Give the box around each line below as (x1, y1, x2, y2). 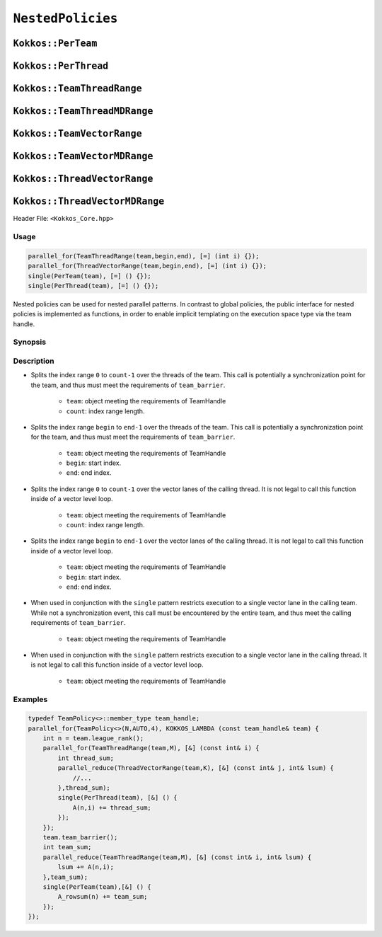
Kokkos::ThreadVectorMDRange (13, 195, 165, 207)
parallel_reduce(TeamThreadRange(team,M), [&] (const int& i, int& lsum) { (42, 853, 312, 861)
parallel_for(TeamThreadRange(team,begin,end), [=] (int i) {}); (28, 252, 260, 260)
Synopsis (13, 337, 46, 347)
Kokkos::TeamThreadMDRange (13, 105, 154, 117)
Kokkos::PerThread (13, 60, 109, 71)
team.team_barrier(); (42, 833, 118, 841)
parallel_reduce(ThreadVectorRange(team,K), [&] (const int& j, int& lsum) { (57, 764, 334, 772)
